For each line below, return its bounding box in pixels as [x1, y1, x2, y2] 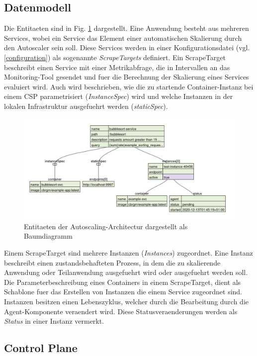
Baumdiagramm [24, 231, 73, 241]
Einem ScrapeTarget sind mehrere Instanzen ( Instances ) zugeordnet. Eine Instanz [4, 248, 253, 258]
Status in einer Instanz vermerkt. [4, 316, 104, 326]
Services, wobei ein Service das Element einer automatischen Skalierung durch [4, 32, 242, 43]
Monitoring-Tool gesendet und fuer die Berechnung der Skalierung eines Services [4, 72, 249, 82]
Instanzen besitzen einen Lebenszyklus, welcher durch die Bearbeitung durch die [4, 296, 249, 307]
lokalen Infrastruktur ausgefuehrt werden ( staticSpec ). [4, 100, 168, 111]
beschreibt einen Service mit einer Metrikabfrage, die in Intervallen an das [4, 62, 230, 72]
